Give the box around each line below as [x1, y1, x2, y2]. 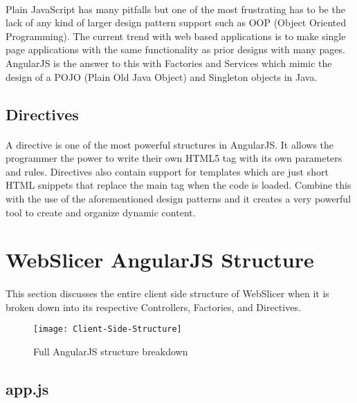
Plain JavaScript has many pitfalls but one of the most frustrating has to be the [6, 1, 345, 16]
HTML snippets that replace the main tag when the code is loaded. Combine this [6, 178, 351, 192]
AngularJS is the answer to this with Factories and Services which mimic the [6, 55, 332, 70]
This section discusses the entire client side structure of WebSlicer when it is [6, 286, 329, 301]
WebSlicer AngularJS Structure [6, 245, 314, 274]
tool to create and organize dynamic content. [6, 205, 196, 219]
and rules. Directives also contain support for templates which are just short [6, 164, 329, 178]
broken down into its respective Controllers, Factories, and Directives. [6, 299, 301, 314]
